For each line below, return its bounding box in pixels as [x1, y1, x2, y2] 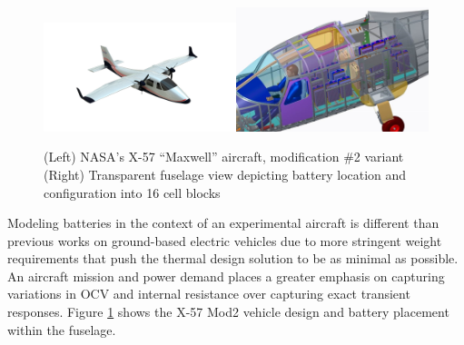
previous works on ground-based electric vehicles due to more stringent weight [7, 231, 442, 250]
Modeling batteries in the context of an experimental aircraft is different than [7, 213, 439, 232]
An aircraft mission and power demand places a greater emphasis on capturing [7, 266, 445, 285]
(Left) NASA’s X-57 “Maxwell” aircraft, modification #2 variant [44, 147, 404, 166]
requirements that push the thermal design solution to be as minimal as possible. [7, 249, 459, 268]
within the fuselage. [7, 320, 116, 339]
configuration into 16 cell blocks [44, 182, 221, 202]
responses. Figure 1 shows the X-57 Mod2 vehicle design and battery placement [7, 302, 449, 321]
